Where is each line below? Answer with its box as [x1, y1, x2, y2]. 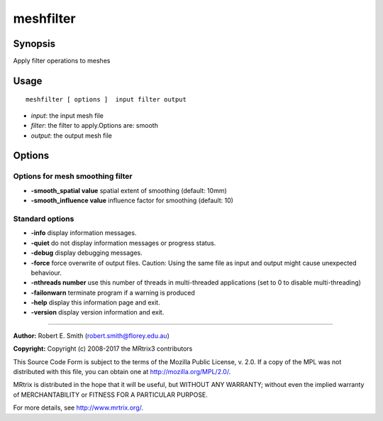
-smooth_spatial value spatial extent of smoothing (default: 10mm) [30, 186, 227, 195]
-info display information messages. [30, 229, 137, 237]
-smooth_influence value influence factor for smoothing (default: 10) [30, 196, 234, 205]
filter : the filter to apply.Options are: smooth [30, 121, 159, 130]
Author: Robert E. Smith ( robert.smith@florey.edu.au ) [13, 331, 170, 340]
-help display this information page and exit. [30, 298, 160, 307]
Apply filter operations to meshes [13, 57, 111, 65]
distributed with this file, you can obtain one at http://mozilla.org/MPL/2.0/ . [13, 368, 231, 376]
